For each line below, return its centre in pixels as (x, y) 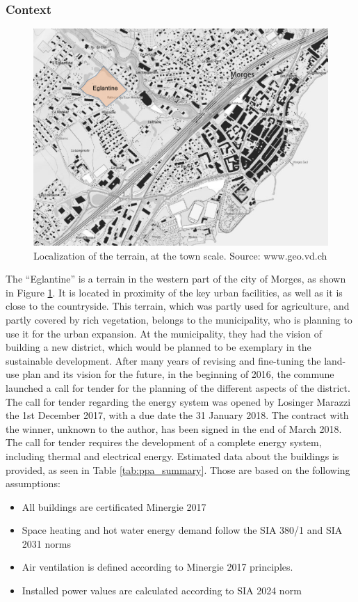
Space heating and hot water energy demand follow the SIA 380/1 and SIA (182, 530)
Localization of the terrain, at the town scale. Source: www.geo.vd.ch (180, 255)
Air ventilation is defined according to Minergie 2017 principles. (157, 567)
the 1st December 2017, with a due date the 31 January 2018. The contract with (177, 415)
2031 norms (46, 543)
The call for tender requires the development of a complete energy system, (164, 442)
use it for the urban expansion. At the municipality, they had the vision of (164, 333)
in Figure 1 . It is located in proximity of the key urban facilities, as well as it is (174, 292)
